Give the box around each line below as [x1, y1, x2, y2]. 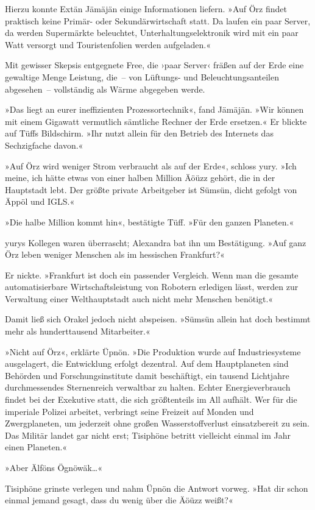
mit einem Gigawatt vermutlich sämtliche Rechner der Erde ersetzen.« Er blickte [5, 115, 307, 127]
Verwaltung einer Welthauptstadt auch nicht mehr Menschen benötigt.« [5, 292, 274, 305]
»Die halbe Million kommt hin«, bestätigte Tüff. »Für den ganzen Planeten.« [5, 215, 294, 228]
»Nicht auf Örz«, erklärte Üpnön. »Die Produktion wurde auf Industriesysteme [5, 345, 301, 358]
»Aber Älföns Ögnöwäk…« [5, 461, 103, 473]
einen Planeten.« [5, 441, 68, 453]
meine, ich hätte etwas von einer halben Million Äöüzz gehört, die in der [5, 171, 275, 184]
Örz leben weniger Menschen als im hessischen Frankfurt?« [5, 248, 225, 261]
